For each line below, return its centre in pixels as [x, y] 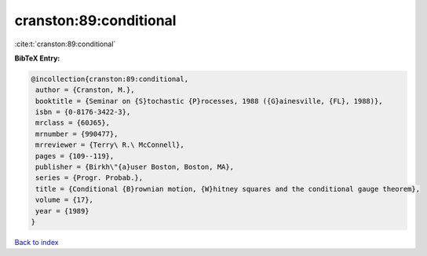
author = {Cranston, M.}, [85, 90]
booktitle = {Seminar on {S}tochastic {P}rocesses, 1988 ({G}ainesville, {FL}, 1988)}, [210, 101]
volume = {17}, [65, 200]
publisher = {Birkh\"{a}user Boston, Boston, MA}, [135, 167]
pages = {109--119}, [75, 156]
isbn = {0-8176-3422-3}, [83, 112]
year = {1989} [62, 211]
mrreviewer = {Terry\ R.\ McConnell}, [110, 145]
